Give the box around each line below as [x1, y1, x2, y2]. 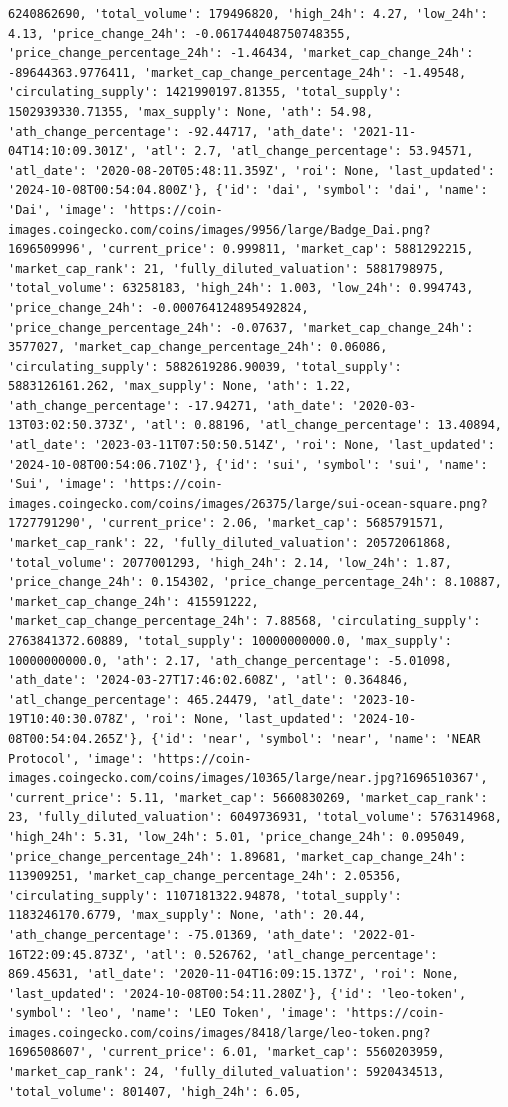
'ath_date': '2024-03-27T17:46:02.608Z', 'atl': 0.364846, [8, 673, 409, 688]
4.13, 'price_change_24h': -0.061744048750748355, [8, 26, 352, 41]
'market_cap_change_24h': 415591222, [8, 594, 259, 609]
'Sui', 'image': [8, 477, 116, 492]
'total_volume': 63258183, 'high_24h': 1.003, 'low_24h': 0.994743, [8, 281, 474, 296]
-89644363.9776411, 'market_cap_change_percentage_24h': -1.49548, [8, 65, 467, 80]
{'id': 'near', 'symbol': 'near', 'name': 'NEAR [151, 731, 481, 746]
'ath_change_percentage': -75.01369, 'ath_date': [8, 927, 345, 942]
